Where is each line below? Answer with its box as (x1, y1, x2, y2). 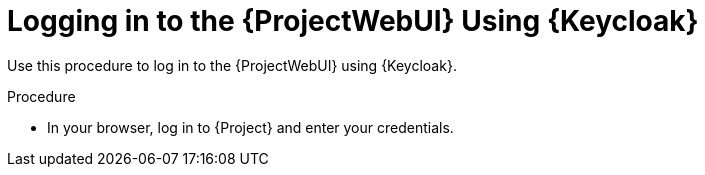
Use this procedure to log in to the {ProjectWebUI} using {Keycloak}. (7, 56, 457, 74)
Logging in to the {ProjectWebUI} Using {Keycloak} (7, 4, 699, 38)
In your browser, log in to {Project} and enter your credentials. (47, 118, 454, 136)
